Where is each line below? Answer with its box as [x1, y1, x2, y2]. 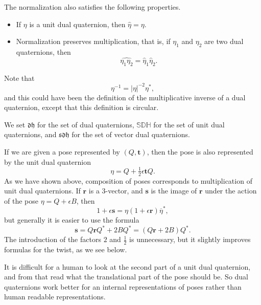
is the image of [151, 185, 197, 196]
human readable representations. [4, 291, 106, 302]
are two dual [204, 36, 244, 47]
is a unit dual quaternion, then [29, 18, 126, 29]
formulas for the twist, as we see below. [4, 244, 127, 255]
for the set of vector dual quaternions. [72, 129, 190, 140]
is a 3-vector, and [88, 185, 143, 196]
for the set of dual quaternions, [37, 119, 134, 129]
